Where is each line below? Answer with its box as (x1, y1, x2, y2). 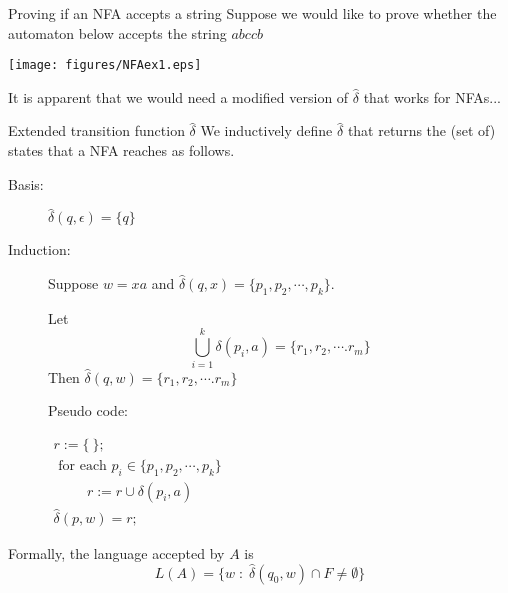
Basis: (8, 173, 44, 194)
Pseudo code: (48, 400, 128, 421)
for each (58, 458, 107, 473)
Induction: (8, 239, 71, 260)
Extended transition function (8, 120, 185, 141)
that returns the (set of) (347, 120, 496, 141)
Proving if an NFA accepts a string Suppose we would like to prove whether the (8, 3, 497, 23)
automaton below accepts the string (8, 22, 227, 43)
